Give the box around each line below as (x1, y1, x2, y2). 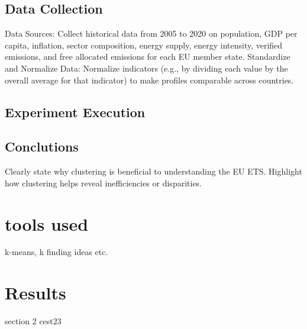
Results (5, 280, 66, 305)
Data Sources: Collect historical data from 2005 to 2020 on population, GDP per (5, 27, 298, 40)
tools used (5, 211, 89, 236)
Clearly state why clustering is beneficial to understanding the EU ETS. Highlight (5, 165, 302, 178)
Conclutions (5, 137, 79, 156)
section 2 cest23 (5, 315, 62, 327)
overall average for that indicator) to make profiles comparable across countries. (5, 73, 294, 86)
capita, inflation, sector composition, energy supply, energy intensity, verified (5, 38, 283, 51)
